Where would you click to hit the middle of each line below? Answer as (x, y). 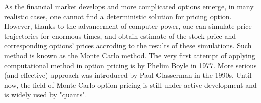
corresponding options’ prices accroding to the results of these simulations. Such (128, 45)
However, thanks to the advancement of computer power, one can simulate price (128, 26)
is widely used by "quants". (46, 95)
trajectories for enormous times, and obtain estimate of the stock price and (120, 35)
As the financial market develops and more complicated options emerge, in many (129, 6)
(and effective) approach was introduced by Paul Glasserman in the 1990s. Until (128, 75)
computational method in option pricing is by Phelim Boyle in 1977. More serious (130, 65)
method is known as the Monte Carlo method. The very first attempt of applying (130, 55)
